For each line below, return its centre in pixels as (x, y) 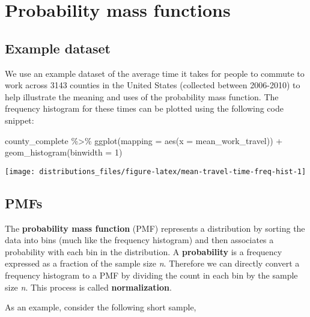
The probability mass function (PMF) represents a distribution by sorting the (155, 228)
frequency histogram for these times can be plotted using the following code (144, 108)
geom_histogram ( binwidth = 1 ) (64, 152)
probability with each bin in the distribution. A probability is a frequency (144, 251)
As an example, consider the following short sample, (101, 307)
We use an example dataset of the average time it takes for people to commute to (155, 73)
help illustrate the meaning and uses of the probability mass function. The (142, 96)
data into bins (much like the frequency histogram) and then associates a (139, 240)
